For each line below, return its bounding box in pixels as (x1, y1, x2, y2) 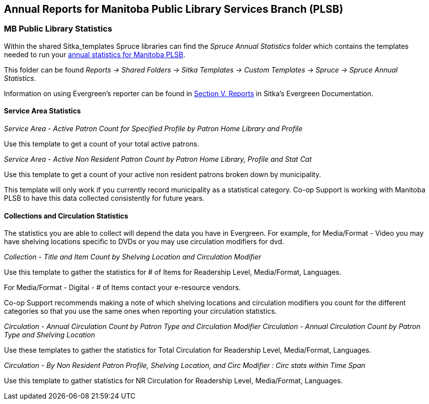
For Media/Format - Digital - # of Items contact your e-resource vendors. (4, 283, 241, 292)
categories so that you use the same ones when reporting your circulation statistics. (4, 307, 277, 316)
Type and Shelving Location (4, 331, 95, 339)
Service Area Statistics (4, 107, 81, 115)
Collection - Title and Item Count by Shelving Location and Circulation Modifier (4, 253, 262, 261)
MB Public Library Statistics (4, 24, 113, 34)
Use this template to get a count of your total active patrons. (4, 140, 199, 148)
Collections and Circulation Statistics (4, 211, 128, 220)
